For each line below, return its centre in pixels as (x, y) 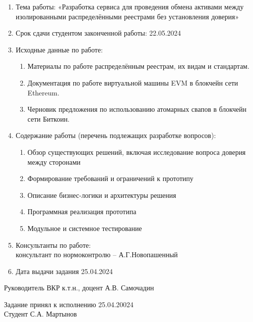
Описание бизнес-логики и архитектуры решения (102, 195)
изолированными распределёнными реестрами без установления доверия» (127, 16)
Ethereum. (43, 92)
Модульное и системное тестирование (85, 228)
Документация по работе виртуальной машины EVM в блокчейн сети (133, 82)
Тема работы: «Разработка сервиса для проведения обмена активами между (129, 6)
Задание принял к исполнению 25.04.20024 (69, 304)
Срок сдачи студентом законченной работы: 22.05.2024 (98, 33)
